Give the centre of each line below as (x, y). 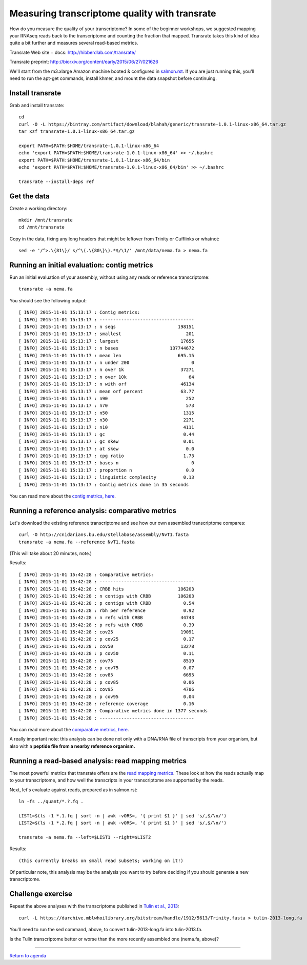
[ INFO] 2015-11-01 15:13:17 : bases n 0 (106, 463)
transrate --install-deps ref (57, 181)
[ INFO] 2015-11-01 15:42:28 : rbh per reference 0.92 (106, 610)
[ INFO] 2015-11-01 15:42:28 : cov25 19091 (106, 632)
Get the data (29, 196)
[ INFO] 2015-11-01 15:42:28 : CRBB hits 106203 (106, 589)
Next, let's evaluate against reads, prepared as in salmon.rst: (74, 790)
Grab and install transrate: (37, 105)
